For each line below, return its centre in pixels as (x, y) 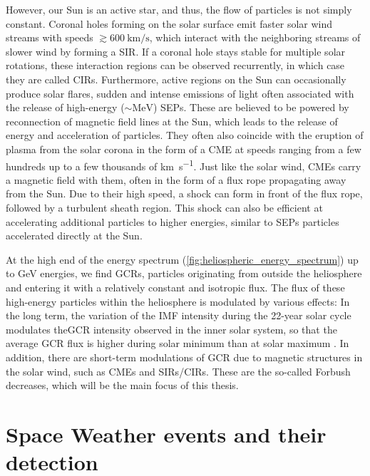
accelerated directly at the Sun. (74, 236)
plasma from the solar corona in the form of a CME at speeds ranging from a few (184, 149)
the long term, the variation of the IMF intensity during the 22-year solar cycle (179, 315)
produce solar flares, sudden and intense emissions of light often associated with (180, 93)
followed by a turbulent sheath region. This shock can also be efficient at (164, 207)
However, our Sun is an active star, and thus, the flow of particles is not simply (179, 9)
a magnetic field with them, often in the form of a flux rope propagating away (176, 179)
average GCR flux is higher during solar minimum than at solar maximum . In (178, 343)
